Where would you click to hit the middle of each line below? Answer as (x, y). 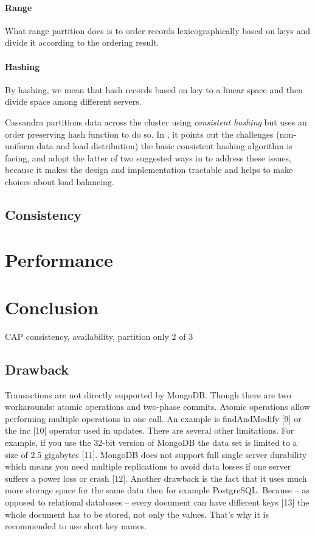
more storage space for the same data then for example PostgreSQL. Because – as (157, 490)
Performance (59, 259)
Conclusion (52, 307)
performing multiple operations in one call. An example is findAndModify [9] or (153, 418)
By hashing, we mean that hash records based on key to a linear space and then (154, 89)
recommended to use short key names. (76, 526)
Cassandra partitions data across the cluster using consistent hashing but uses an (156, 122)
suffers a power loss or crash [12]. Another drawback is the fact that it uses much (156, 478)
